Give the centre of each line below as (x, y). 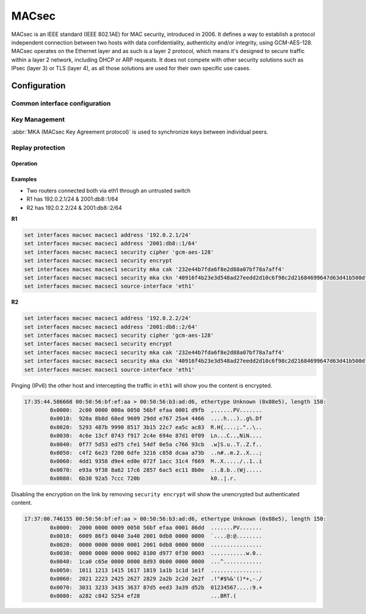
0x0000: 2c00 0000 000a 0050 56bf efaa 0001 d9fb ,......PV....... (156, 410)
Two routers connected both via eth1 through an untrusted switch (109, 190)
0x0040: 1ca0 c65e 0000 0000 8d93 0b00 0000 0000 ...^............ (156, 562)
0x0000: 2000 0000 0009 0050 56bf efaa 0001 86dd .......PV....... (156, 527)
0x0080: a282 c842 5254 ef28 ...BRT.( (143, 596)
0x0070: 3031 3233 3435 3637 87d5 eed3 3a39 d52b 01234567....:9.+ (156, 587)
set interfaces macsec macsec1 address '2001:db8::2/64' (111, 327)
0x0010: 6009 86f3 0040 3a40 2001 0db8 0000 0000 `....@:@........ (156, 536)
